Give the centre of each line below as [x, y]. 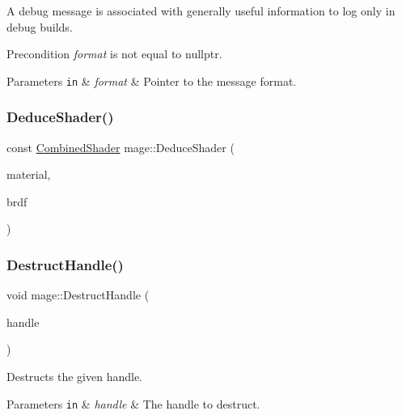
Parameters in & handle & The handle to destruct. [133, 403]
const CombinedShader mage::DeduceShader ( [121, 147]
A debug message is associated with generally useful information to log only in [201, 11]
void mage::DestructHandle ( [78, 295]
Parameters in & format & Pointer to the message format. [152, 80]
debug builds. [40, 26]
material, [29, 174]
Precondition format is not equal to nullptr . [114, 54]
